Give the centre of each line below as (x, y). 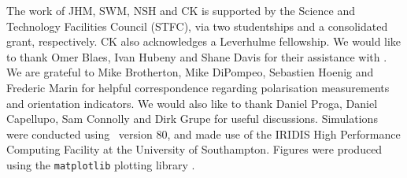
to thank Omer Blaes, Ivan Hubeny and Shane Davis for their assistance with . (197, 56)
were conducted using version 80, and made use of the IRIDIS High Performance (203, 133)
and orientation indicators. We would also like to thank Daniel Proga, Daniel (192, 103)
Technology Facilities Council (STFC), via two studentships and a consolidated (197, 26)
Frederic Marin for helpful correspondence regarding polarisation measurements (198, 87)
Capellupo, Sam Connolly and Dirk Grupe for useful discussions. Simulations (192, 119)
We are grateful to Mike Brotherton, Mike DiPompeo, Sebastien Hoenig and (190, 72)
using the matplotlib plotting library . (101, 164)
